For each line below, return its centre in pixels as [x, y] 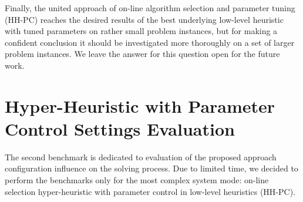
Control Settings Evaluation [120, 128]
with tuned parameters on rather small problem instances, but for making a [141, 31]
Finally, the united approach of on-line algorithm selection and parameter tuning [150, 8]
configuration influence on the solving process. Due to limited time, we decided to [151, 168]
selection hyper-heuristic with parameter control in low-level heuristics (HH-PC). [150, 191]
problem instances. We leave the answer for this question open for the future [142, 54]
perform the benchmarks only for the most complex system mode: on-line [137, 180]
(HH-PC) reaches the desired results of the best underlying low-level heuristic [144, 19]
